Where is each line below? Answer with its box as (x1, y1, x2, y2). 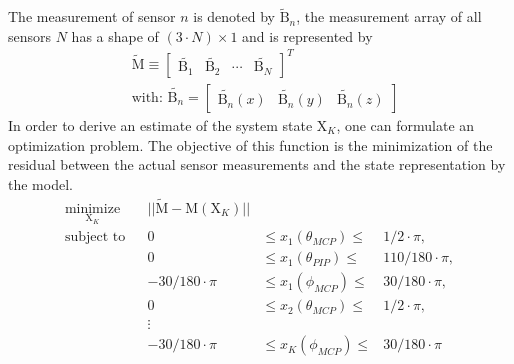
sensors (8, 25, 52, 46)
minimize (64, 201, 121, 216)
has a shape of (71, 25, 159, 46)
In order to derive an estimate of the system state (8, 114, 313, 135)
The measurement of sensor (8, 6, 176, 27)
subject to (64, 230, 126, 245)
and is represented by (242, 25, 373, 46)
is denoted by (193, 6, 275, 27)
